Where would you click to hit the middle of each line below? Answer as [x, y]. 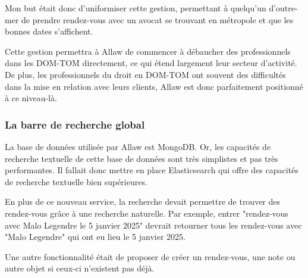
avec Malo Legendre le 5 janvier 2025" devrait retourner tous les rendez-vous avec [153, 225]
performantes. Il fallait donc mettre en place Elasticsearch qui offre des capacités [152, 170]
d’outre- [283, 8]
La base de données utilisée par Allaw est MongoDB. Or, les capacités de [138, 146]
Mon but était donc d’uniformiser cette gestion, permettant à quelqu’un [136, 8]
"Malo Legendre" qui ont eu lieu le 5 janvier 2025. [95, 237]
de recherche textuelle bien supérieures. [76, 181]
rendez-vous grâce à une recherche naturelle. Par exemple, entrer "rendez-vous [147, 213]
